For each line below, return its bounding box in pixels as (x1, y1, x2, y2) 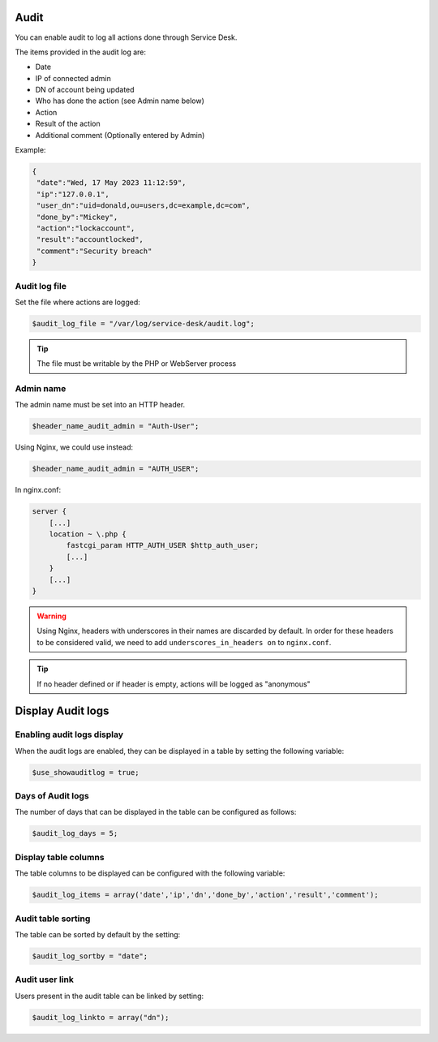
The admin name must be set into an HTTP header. (15, 400, 186, 410)
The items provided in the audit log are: (15, 47, 146, 57)
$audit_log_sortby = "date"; (32, 951, 148, 961)
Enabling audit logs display (15, 729, 124, 740)
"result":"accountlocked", (36, 235, 144, 244)
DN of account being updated (35, 85, 135, 95)
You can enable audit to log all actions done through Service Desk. (15, 32, 238, 42)
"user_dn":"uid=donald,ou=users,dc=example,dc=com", (36, 201, 251, 210)
